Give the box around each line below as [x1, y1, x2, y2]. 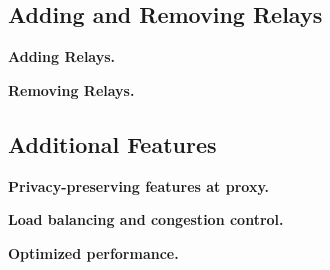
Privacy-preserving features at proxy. [8, 175, 270, 196]
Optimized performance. [8, 242, 179, 263]
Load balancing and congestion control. [8, 209, 284, 230]
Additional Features [8, 128, 217, 159]
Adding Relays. [8, 46, 116, 67]
